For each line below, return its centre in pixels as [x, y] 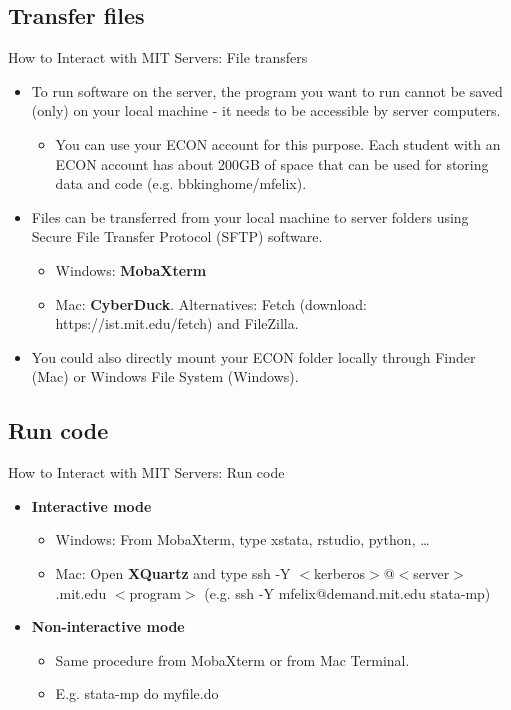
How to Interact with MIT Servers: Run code [146, 472]
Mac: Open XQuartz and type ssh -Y [173, 572]
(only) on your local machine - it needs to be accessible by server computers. [266, 110]
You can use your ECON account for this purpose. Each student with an [278, 143]
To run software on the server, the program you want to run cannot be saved [267, 90]
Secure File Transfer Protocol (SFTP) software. [177, 236]
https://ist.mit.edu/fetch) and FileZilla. [177, 323]
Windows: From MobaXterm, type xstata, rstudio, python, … [242, 539]
